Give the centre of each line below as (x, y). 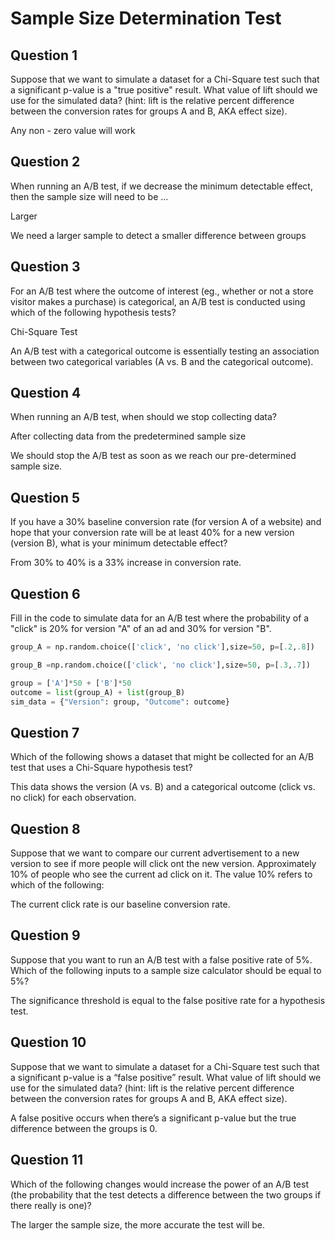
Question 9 (45, 935)
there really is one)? (51, 1205)
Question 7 (45, 732)
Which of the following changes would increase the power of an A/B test (159, 1184)
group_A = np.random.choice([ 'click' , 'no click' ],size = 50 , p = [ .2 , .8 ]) (162, 647)
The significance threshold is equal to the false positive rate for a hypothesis (168, 1000)
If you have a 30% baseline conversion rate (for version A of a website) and (166, 522)
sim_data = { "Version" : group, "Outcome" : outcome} (120, 702)
